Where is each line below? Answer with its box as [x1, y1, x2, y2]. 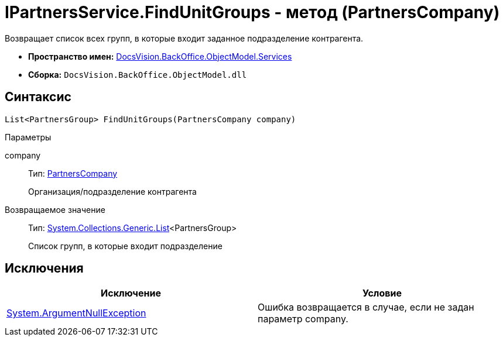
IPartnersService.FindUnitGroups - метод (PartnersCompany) [5, 2, 500, 22]
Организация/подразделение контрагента [28, 186, 197, 197]
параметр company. [258, 313, 348, 325]
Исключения [5, 261, 84, 276]
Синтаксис [5, 89, 71, 105]
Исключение [101, 287, 161, 299]
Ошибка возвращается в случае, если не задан [258, 301, 474, 314]
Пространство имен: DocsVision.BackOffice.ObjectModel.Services [28, 51, 292, 61]
